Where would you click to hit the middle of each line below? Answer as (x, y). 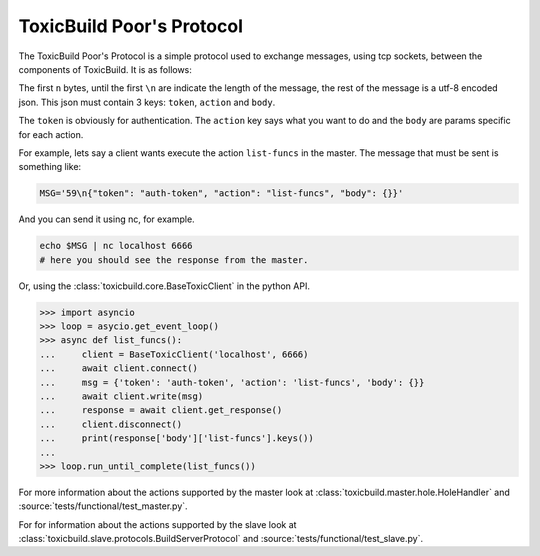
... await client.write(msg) (121, 396)
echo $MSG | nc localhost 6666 (116, 246)
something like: (50, 167)
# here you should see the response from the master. (174, 259)
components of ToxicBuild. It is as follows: (105, 69)
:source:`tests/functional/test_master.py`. (103, 506)
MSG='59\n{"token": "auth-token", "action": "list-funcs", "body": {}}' (221, 193)
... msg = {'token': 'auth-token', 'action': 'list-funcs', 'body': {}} (232, 382)
